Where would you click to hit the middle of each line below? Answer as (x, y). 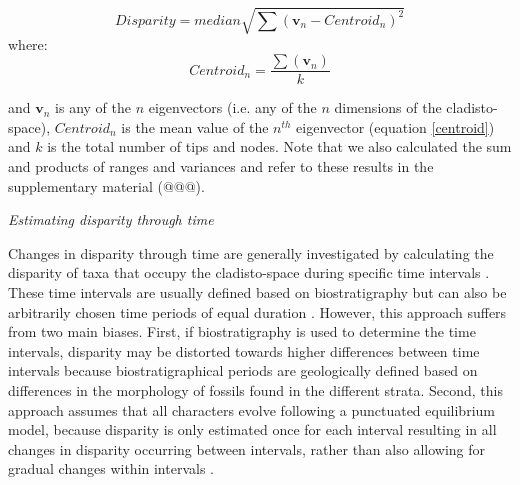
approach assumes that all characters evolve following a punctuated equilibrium (251, 409)
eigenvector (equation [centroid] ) (395, 126)
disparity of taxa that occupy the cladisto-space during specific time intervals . (249, 272)
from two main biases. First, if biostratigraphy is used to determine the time (242, 331)
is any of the (93, 107)
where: (28, 43)
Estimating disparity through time (111, 219)
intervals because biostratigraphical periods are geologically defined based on (243, 370)
